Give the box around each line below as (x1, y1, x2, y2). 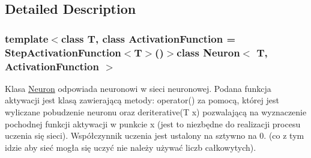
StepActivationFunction (5, 44, 121, 59)
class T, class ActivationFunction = (61, 31, 236, 46)
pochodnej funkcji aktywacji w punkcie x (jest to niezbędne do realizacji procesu (5, 117, 301, 130)
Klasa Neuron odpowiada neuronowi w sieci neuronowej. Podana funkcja (5, 82, 271, 94)
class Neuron (177, 44, 240, 59)
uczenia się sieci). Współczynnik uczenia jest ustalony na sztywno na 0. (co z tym (5, 129, 304, 142)
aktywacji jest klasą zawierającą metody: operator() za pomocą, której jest (5, 94, 279, 106)
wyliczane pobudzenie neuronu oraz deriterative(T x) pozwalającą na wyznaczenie (5, 106, 307, 118)
